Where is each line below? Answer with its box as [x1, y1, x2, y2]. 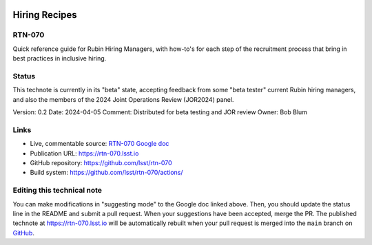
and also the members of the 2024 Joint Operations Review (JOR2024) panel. [12, 95, 234, 103]
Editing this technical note [12, 186, 103, 195]
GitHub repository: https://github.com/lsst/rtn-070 [30, 159, 172, 167]
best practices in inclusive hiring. [12, 54, 107, 63]
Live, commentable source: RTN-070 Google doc [30, 140, 169, 148]
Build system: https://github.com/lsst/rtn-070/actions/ [30, 169, 183, 177]
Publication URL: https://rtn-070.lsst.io [30, 149, 139, 158]
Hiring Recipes [12, 9, 77, 21]
